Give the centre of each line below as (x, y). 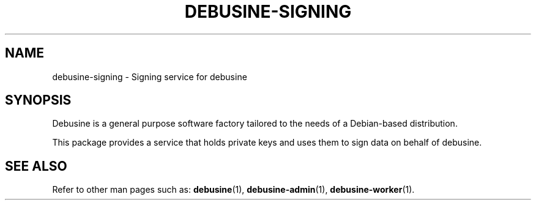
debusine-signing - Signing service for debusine (150, 76)
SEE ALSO (36, 166)
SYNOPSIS (38, 100)
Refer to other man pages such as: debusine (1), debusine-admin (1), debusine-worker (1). (233, 190)
